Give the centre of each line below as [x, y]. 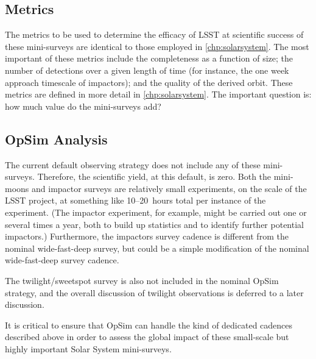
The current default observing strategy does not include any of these [133, 164]
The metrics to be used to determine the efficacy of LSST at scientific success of [154, 34]
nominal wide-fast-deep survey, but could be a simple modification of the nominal [157, 248]
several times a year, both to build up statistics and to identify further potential [154, 224]
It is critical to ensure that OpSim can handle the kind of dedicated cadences [149, 325]
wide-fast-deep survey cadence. [62, 260]
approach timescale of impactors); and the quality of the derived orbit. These [149, 82]
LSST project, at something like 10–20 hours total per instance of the [135, 200]
